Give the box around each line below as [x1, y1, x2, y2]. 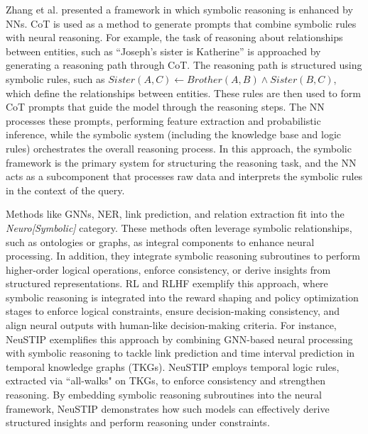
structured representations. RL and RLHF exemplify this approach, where [6, 276, 328, 291]
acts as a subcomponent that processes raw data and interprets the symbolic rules [6, 169, 363, 184]
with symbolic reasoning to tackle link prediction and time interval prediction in [6, 345, 355, 360]
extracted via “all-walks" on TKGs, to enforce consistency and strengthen [6, 373, 325, 388]
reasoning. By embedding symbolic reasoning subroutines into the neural [6, 387, 322, 402]
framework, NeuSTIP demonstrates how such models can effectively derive [6, 401, 330, 416]
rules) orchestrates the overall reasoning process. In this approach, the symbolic [6, 140, 352, 155]
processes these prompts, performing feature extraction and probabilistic [6, 113, 321, 128]
